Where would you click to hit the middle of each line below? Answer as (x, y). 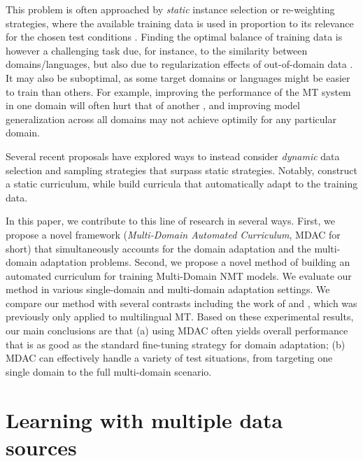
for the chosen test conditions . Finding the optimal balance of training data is (174, 37)
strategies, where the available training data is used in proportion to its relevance (180, 23)
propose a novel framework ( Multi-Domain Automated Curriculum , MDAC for (173, 234)
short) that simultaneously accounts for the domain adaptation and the (158, 248)
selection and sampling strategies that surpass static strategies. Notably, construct (182, 170)
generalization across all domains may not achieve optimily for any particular (171, 119)
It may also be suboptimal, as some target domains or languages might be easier (178, 77)
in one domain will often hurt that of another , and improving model (153, 105)
